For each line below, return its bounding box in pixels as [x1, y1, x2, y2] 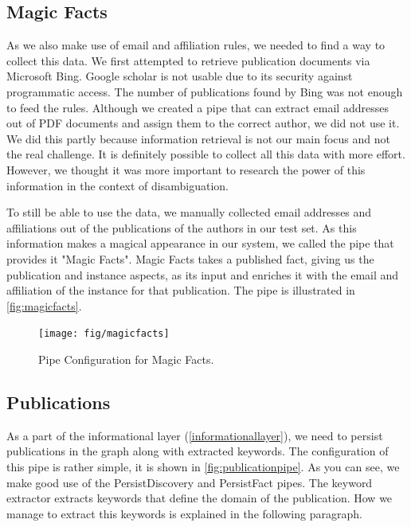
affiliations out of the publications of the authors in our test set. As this [6, 219, 357, 236]
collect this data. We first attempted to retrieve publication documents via [6, 52, 370, 68]
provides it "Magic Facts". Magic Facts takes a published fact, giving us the [6, 250, 374, 267]
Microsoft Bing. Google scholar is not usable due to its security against [6, 68, 353, 84]
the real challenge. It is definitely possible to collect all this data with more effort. [6, 146, 405, 162]
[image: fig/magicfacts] [38, 328, 170, 340]
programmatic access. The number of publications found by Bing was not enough [6, 83, 403, 100]
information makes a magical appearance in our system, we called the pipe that [6, 235, 394, 252]
